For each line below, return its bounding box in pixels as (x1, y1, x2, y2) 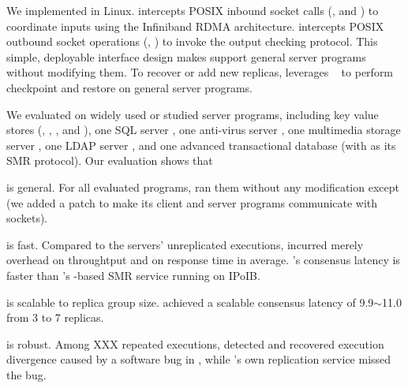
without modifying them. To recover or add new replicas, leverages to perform (6, 64, 394, 80)
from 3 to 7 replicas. (6, 309, 104, 326)
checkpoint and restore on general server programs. (6, 79, 253, 95)
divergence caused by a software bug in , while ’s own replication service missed (6, 351, 391, 367)
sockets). (6, 210, 48, 226)
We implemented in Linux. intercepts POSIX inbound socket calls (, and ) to (6, 2, 379, 18)
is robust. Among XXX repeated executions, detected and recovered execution (6, 335, 384, 352)
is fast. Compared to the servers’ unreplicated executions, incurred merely (6, 236, 364, 252)
